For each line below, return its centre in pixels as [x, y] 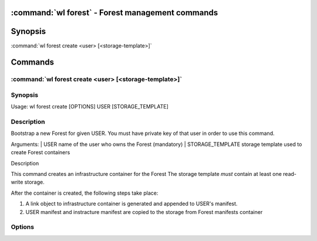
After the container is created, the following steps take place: [85, 193]
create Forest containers [41, 152]
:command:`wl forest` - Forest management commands [114, 13]
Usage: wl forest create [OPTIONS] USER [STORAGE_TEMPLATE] [90, 107]
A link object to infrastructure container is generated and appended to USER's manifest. [131, 204]
